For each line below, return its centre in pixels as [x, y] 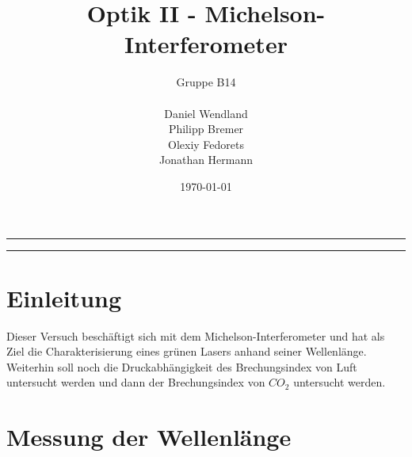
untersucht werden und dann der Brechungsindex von [136, 382]
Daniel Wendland [206, 113]
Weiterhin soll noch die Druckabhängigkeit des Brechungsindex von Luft [182, 366]
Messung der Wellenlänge [149, 437]
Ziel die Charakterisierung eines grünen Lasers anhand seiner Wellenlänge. [187, 351]
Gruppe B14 [206, 82]
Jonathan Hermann [206, 160]
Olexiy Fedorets [206, 144]
